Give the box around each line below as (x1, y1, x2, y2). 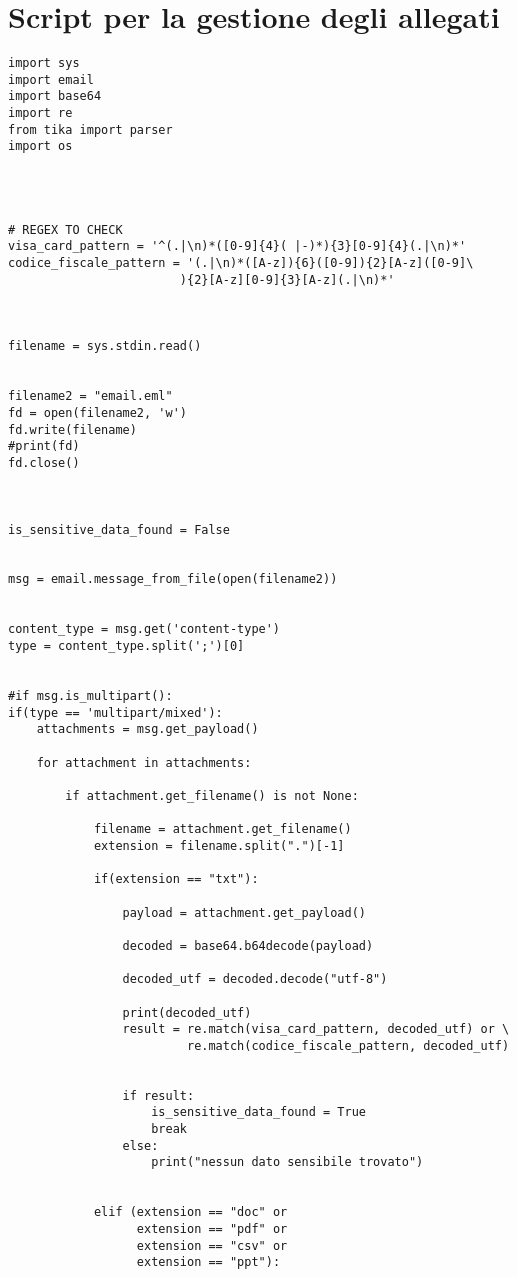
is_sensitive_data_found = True (151, 1105, 366, 1120)
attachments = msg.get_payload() (36, 722, 259, 737)
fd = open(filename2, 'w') (8, 405, 187, 420)
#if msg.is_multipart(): (8, 689, 173, 704)
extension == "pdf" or (136, 1222, 288, 1237)
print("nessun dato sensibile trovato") (151, 1155, 424, 1170)
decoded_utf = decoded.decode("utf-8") (122, 972, 388, 987)
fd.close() (8, 455, 80, 470)
